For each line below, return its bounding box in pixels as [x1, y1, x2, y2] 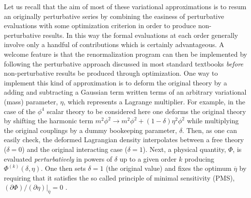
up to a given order [119, 153, 177, 164]
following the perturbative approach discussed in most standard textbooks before [4, 58, 244, 68]
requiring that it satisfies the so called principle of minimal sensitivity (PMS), [4, 172, 235, 182]
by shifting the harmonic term [4, 115, 94, 126]
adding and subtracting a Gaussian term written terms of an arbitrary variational [4, 87, 247, 97]
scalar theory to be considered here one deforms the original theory [47, 106, 246, 116]
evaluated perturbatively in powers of [4, 153, 112, 164]
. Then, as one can [182, 125, 237, 135]
